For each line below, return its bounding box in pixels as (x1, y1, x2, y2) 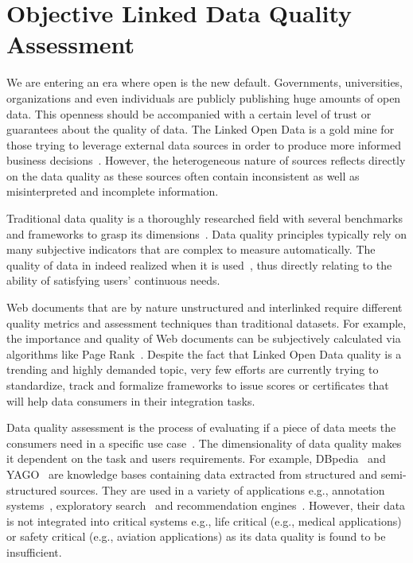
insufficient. (6, 543, 62, 560)
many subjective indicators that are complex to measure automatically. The (6, 241, 376, 258)
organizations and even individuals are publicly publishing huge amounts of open (6, 89, 401, 106)
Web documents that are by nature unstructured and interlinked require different (6, 299, 403, 316)
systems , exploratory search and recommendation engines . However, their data (6, 497, 406, 514)
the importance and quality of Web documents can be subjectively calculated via (6, 330, 401, 347)
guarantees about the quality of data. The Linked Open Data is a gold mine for (6, 121, 395, 138)
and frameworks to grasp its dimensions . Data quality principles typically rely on (6, 225, 407, 242)
